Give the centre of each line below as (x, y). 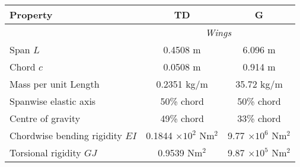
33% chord (259, 118)
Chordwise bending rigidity (66, 135)
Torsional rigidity (45, 152)
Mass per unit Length (55, 84)
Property (31, 15)
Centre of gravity (45, 118)
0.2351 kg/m (182, 84)
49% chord (182, 118)
